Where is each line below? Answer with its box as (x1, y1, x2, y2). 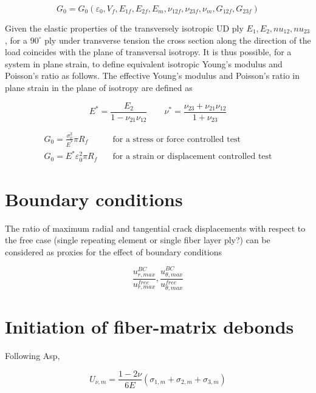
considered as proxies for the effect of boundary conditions (5, 245, 222, 258)
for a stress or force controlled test (112, 135, 241, 144)
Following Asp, (5, 349, 60, 361)
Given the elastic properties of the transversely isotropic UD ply (5, 22, 244, 34)
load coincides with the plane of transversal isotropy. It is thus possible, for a (5, 45, 292, 58)
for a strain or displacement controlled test (112, 152, 272, 161)
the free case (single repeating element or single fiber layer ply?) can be (5, 233, 270, 246)
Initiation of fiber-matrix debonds (5, 314, 294, 338)
